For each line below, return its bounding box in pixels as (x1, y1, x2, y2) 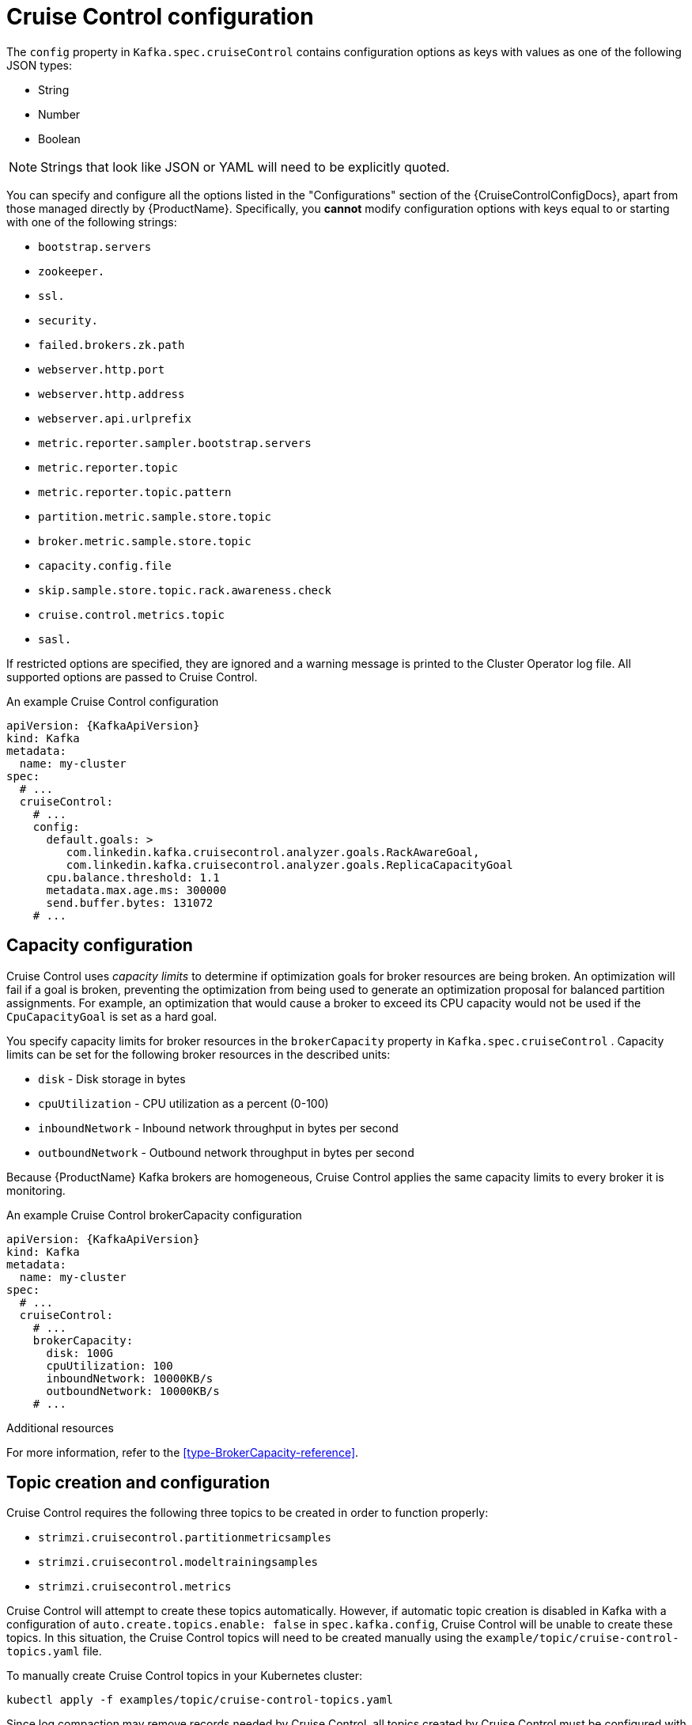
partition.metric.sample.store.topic (38, 510, 272, 523)
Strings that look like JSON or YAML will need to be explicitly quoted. (40, 158, 450, 175)
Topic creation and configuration (6, 1473, 270, 1493)
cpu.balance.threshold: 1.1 (46, 870, 220, 884)
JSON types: (6, 58, 73, 72)
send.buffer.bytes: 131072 (46, 896, 214, 909)
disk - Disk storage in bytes (38, 1071, 186, 1086)
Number (38, 107, 81, 121)
